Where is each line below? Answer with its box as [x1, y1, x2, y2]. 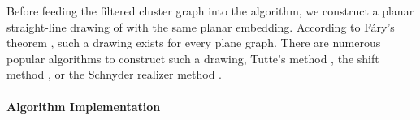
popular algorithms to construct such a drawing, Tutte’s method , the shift [6, 49, 379, 66]
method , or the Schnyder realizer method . [6, 66, 223, 83]
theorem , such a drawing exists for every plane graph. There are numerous [6, 34, 381, 51]
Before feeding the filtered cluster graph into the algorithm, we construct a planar [6, 2, 414, 19]
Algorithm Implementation [6, 97, 161, 114]
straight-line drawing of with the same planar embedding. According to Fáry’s [6, 18, 395, 35]
